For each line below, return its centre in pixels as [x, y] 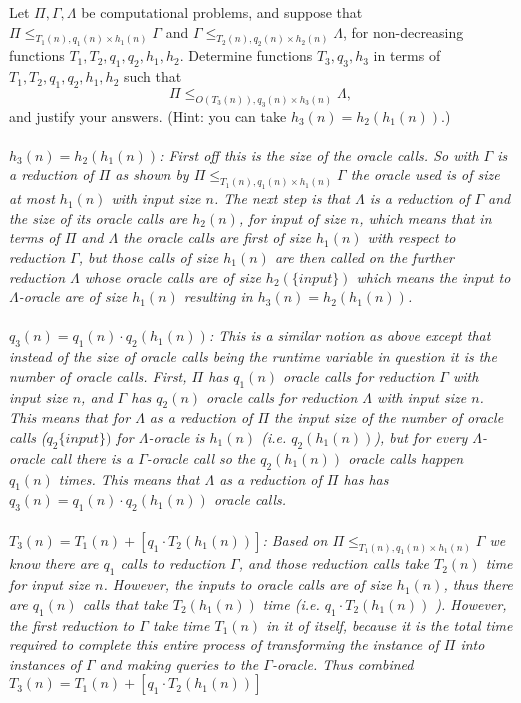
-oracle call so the [201, 457]
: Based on [295, 539]
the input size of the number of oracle [389, 417]
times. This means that [129, 478]
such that [152, 76]
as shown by [152, 174]
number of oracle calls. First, [98, 375]
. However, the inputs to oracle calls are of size [247, 584]
